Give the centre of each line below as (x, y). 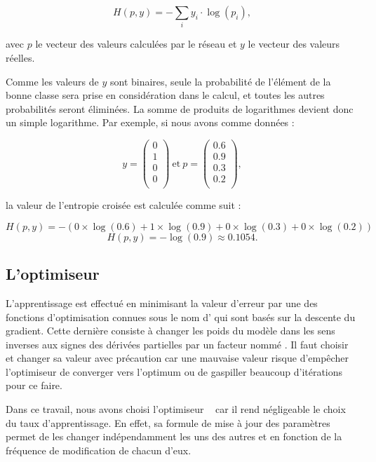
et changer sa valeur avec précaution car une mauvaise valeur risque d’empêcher (177, 358)
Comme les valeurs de (52, 81)
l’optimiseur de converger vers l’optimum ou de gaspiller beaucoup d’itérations (174, 371)
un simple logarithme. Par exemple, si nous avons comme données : (150, 122)
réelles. (20, 57)
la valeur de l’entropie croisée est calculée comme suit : (123, 205)
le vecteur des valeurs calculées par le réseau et (136, 44)
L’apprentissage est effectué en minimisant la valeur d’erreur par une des (162, 303)
